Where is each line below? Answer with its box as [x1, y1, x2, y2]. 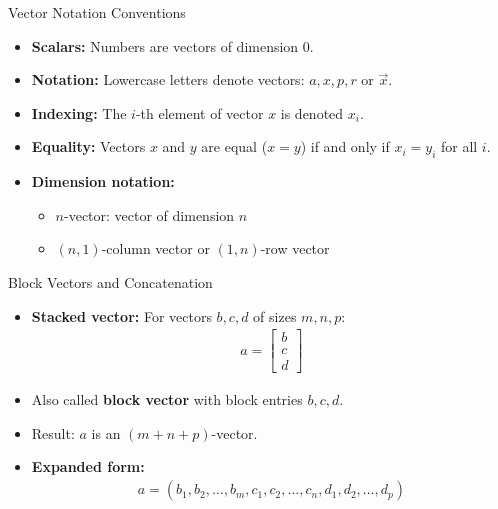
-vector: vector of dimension [64, 204, 235, 225]
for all [440, 136, 478, 157]
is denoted [280, 102, 344, 123]
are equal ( [201, 136, 268, 157]
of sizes [253, 305, 297, 326]
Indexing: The [31, 102, 127, 123]
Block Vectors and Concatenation [8, 271, 213, 292]
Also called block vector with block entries [31, 389, 303, 410]
